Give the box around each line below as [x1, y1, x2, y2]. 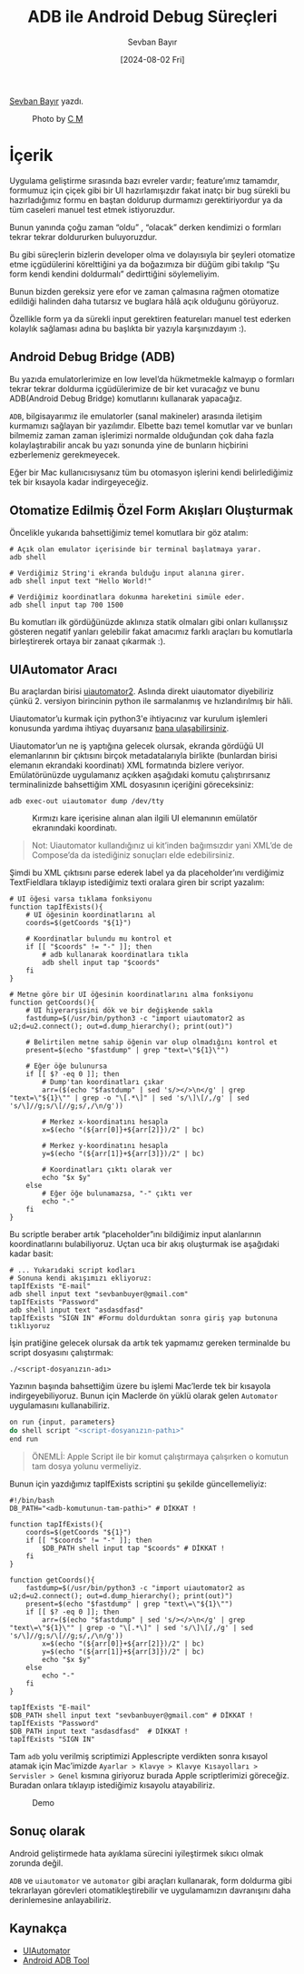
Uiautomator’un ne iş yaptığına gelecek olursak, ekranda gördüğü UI [9, 740, 264, 751]
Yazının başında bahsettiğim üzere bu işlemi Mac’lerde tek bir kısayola [9, 1381, 271, 1392]
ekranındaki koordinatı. [32, 822, 118, 833]
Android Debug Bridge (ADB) [9, 349, 175, 365]
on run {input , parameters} [9, 1417, 116, 1427]
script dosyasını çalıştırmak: [9, 1347, 114, 1358]
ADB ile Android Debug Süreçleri [27, 6, 278, 27]
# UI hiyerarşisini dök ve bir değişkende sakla [25, 1006, 213, 1015]
